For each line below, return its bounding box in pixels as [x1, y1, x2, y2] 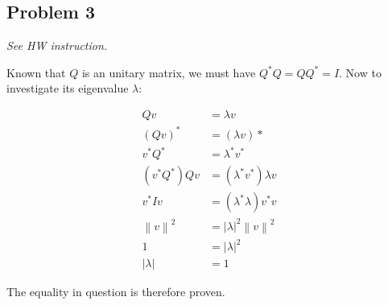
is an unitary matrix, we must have [81, 64, 256, 80]
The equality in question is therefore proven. [6, 283, 225, 300]
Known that [6, 64, 66, 80]
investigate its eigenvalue [6, 80, 129, 97]
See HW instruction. [6, 37, 108, 54]
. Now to [339, 64, 382, 80]
